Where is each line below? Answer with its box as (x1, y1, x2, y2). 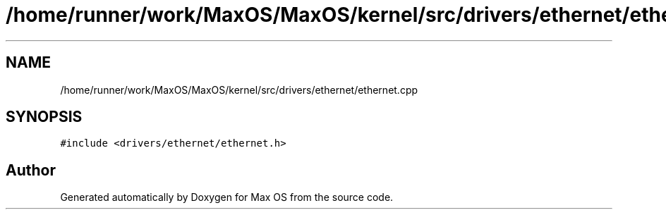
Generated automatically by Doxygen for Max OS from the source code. (60, 191, 394, 204)
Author (6, 161, 56, 179)
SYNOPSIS (6, 108, 83, 126)
